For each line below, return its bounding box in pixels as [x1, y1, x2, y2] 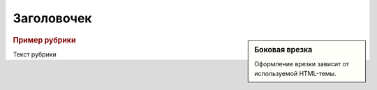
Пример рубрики [13, 35, 76, 45]
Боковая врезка [254, 45, 313, 54]
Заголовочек [13, 10, 92, 26]
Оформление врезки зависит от [254, 59, 349, 68]
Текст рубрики [13, 50, 57, 59]
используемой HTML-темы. [254, 70, 337, 78]
